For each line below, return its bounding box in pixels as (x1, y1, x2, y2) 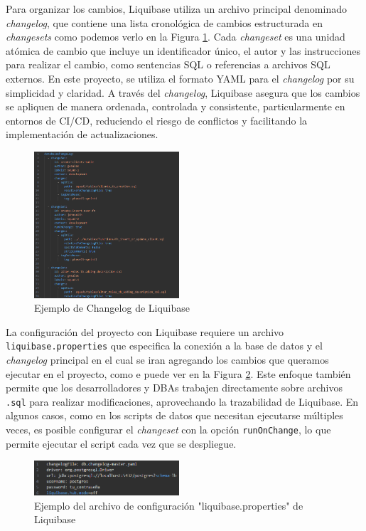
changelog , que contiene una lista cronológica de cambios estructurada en (6, 15, 323, 30)
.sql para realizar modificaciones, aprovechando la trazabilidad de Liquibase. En (6, 394, 359, 409)
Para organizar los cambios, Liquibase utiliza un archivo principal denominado (6, 1, 347, 16)
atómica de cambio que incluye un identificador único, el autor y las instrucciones (6, 43, 360, 58)
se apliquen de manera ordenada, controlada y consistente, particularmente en (6, 99, 345, 114)
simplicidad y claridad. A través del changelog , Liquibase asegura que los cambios (6, 85, 360, 100)
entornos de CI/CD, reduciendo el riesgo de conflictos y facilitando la (6, 112, 308, 127)
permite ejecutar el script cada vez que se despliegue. (6, 436, 237, 451)
